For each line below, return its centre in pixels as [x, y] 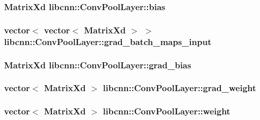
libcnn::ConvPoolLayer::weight [167, 111]
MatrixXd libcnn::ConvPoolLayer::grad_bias [98, 65]
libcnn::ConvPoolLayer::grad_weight [180, 88]
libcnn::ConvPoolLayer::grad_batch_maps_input [108, 41]
